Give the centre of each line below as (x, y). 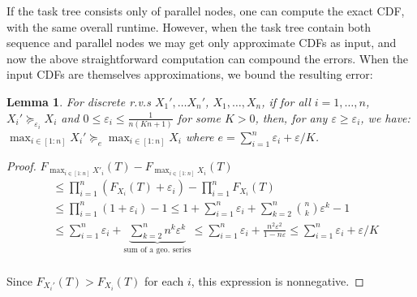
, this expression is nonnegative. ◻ (277, 280)
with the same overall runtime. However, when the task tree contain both (189, 26)
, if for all (286, 101)
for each (164, 280)
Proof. (21, 165)
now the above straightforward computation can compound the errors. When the (208, 58)
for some (199, 117)
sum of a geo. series (157, 250)
